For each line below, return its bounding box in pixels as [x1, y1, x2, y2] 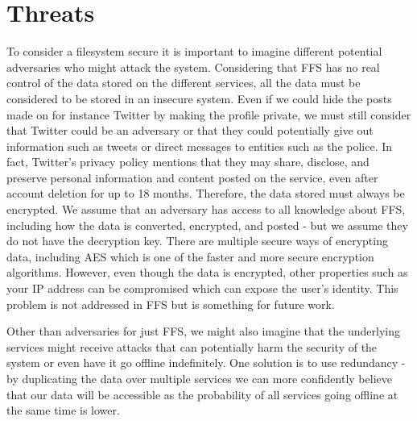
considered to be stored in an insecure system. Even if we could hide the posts [6, 90, 392, 106]
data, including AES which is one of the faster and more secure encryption [6, 248, 374, 265]
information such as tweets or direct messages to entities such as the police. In [6, 137, 393, 154]
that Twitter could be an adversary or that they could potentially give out [6, 122, 374, 139]
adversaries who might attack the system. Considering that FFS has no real [6, 58, 380, 75]
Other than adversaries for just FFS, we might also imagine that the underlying [6, 323, 400, 340]
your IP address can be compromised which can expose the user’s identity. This [6, 280, 398, 297]
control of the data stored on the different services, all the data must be [6, 74, 361, 91]
